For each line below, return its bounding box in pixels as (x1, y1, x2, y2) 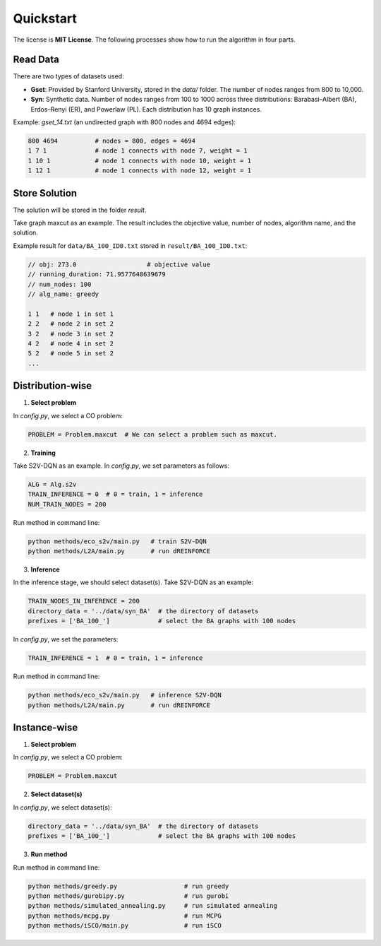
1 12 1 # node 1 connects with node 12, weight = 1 (28, 167, 252, 175)
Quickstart (13, 11, 78, 26)
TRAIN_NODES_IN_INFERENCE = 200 (28, 597, 140, 605)
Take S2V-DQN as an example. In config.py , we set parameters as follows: (13, 461, 229, 470)
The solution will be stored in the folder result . (13, 206, 147, 214)
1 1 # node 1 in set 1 (28, 309, 114, 318)
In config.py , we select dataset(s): (13, 803, 112, 812)
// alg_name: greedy (28, 290, 99, 298)
